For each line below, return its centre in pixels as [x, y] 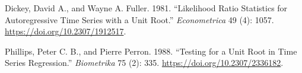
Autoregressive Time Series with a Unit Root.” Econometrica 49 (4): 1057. [139, 19]
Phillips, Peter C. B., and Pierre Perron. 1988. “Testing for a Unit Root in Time [151, 51]
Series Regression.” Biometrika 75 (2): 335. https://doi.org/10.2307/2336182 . [144, 63]
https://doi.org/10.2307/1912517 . [66, 31]
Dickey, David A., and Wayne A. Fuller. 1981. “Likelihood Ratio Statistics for [146, 8]
